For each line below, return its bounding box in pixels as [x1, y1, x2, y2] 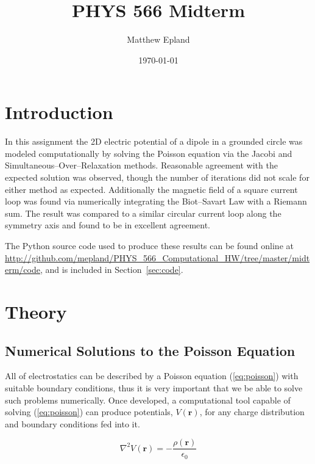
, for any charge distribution [199, 405, 305, 418]
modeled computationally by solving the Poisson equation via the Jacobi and [5, 147, 292, 159]
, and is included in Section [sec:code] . [40, 263, 183, 276]
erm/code [5, 263, 40, 276]
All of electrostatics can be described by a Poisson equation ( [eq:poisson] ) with [5, 369, 299, 382]
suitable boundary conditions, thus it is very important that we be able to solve [5, 381, 303, 394]
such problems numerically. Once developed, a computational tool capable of [5, 393, 291, 406]
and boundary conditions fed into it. [5, 417, 140, 430]
